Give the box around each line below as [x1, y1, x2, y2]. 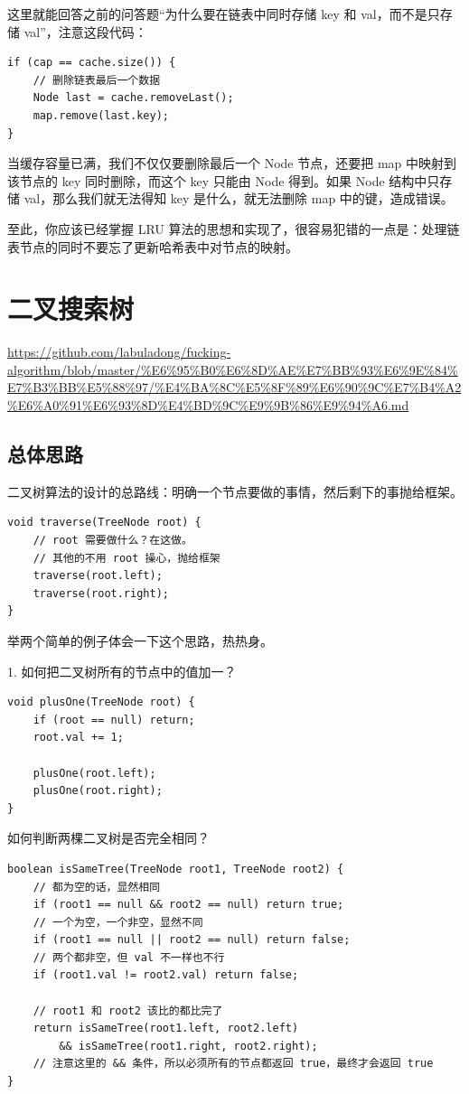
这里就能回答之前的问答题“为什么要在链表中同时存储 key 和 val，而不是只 [7, 5, 440, 23]
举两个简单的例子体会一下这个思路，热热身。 [7, 631, 273, 650]
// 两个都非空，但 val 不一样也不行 [33, 950, 225, 964]
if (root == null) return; [33, 713, 195, 726]
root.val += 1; [33, 731, 124, 744]
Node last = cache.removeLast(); [33, 91, 234, 105]
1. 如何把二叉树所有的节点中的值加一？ [7, 661, 237, 680]
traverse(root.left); [33, 569, 163, 583]
